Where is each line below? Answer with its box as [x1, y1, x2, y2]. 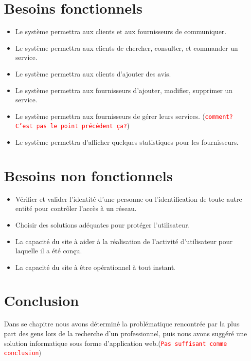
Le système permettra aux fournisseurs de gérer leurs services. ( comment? [15, 111, 233, 121]
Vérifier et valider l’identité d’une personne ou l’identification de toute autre [15, 193, 242, 204]
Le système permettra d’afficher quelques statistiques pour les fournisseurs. [15, 137, 239, 147]
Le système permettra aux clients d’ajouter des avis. [15, 68, 171, 78]
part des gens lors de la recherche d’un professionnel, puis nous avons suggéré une [4, 328, 247, 338]
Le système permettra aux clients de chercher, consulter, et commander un [15, 42, 238, 53]
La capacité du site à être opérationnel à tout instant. [15, 262, 176, 272]
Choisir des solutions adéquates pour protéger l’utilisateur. [15, 219, 190, 229]
